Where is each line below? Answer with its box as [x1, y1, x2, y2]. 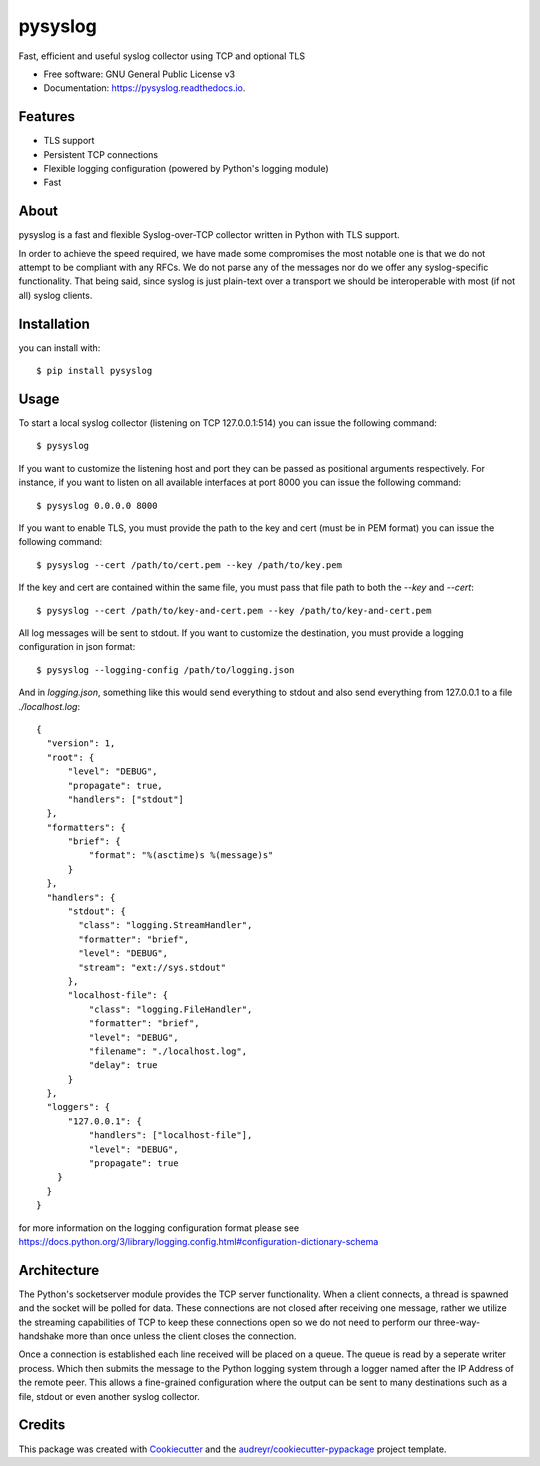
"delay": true [88, 1060, 158, 1071]
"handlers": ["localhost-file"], [88, 1130, 253, 1141]
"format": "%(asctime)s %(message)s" [88, 850, 274, 861]
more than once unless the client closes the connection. [65, 1330, 297, 1342]
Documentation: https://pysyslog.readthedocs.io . [43, 82, 246, 94]
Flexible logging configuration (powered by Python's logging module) [43, 163, 329, 175]
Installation [18, 315, 90, 332]
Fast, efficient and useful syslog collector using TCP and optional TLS [18, 50, 305, 62]
